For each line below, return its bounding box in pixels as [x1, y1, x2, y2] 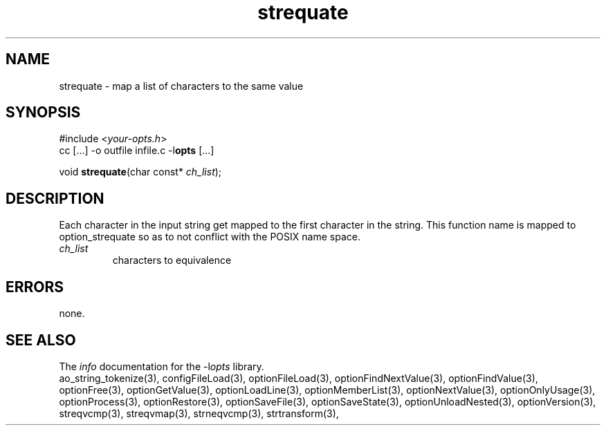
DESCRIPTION [6, 189, 104, 207]
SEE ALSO [6, 331, 76, 349]
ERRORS [6, 278, 64, 296]
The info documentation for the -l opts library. [59, 360, 264, 372]
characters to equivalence [112, 254, 232, 267]
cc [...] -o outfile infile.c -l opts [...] [59, 144, 214, 157]
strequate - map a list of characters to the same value [59, 79, 304, 92]
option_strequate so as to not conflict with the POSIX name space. [59, 231, 360, 243]
